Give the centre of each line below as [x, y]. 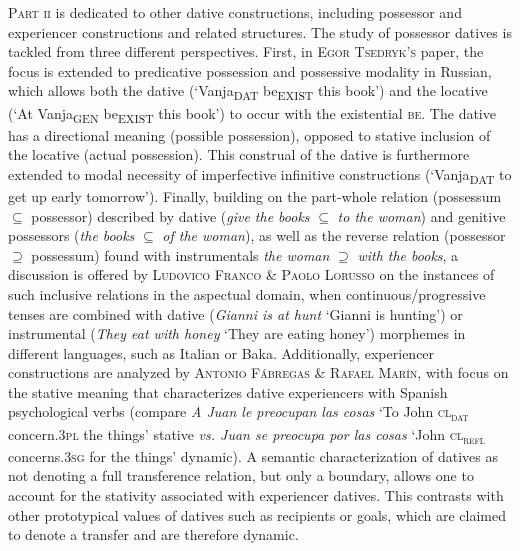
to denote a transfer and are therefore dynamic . [153, 534]
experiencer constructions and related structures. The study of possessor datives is [260, 31]
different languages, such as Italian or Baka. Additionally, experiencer [221, 352]
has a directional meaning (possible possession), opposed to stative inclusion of [249, 134]
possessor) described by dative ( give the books [170, 215]
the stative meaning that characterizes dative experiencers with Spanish [228, 391]
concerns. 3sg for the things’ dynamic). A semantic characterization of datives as [253, 455]
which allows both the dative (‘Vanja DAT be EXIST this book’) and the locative [248, 92]
